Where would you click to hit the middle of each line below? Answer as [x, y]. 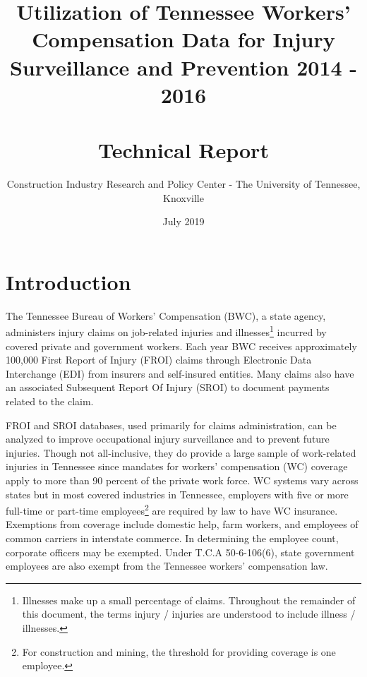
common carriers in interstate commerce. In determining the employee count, [172, 538]
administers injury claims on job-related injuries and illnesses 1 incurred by [166, 331]
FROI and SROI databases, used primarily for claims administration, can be [171, 425]
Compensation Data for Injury [183, 39]
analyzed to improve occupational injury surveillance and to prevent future [168, 439]
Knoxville [183, 197]
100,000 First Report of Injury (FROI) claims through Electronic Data [159, 360]
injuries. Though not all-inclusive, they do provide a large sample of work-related [181, 452]
